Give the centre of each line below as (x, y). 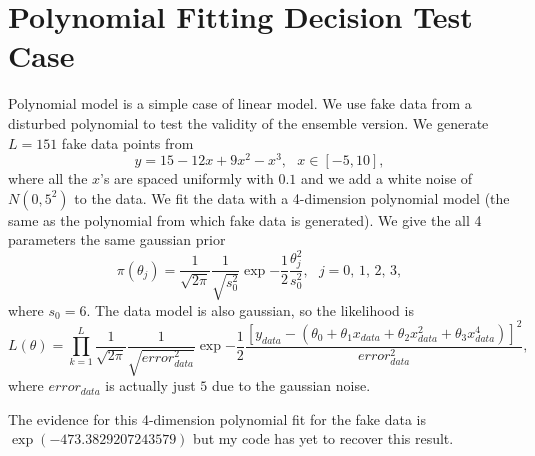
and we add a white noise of (386, 178)
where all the (48, 178)
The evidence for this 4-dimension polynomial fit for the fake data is (217, 418)
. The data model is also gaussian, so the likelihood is (250, 309)
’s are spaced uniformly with (187, 178)
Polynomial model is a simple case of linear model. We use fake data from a (240, 103)
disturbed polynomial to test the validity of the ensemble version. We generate (248, 122)
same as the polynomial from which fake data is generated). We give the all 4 (245, 219)
